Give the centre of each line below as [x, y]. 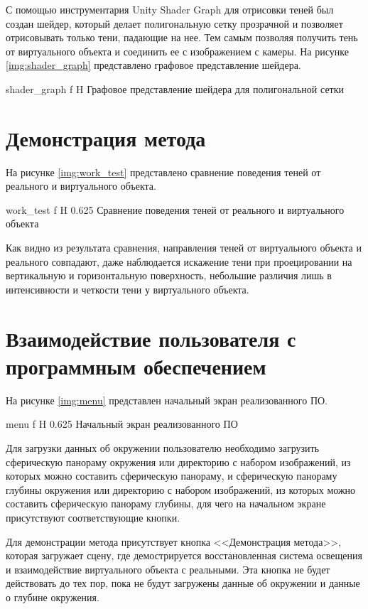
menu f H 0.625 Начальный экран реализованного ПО [122, 424]
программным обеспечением [136, 366]
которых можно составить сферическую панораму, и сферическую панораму [172, 476]
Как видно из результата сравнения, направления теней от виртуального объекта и [184, 248]
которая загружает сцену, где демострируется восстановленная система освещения [184, 555]
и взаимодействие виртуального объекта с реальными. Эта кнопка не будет [168, 569]
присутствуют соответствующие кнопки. [93, 517]
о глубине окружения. [53, 597]
